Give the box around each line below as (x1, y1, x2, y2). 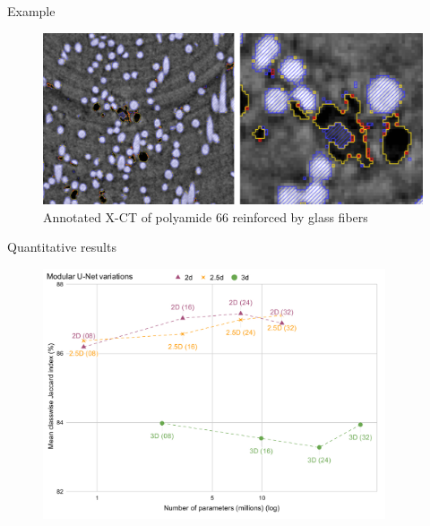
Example (7, 2, 56, 20)
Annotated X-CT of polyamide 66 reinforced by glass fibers (43, 207, 368, 226)
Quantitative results (7, 237, 116, 256)
